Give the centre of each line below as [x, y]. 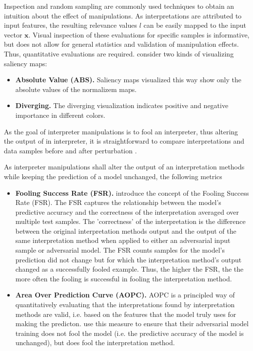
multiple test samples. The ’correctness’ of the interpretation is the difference [130, 221]
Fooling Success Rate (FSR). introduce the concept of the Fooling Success [132, 193]
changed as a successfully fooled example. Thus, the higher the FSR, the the [129, 269]
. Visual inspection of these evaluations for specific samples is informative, [139, 34]
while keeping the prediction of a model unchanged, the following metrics [113, 176]
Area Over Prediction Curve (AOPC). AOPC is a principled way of [125, 295]
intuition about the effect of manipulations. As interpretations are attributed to [123, 15]
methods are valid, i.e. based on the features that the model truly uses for [126, 314]
